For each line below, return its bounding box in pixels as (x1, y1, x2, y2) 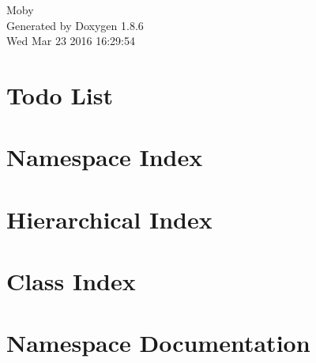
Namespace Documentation (6, 327, 310, 359)
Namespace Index (6, 141, 203, 173)
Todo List (6, 78, 113, 111)
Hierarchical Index (6, 202, 213, 235)
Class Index (6, 265, 136, 297)
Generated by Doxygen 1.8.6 (6, 17, 144, 33)
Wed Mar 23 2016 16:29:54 (6, 32, 135, 49)
